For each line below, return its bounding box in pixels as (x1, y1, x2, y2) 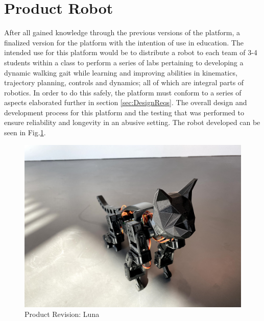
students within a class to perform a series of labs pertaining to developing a (4, 57, 244, 67)
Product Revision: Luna (25, 309, 100, 319)
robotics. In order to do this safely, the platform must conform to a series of (4, 87, 242, 97)
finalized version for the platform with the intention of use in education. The (4, 37, 244, 47)
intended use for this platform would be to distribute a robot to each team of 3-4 (4, 47, 257, 58)
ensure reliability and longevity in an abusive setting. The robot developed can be (4, 117, 260, 128)
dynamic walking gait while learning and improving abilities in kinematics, (4, 67, 237, 78)
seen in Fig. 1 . (4, 127, 46, 138)
